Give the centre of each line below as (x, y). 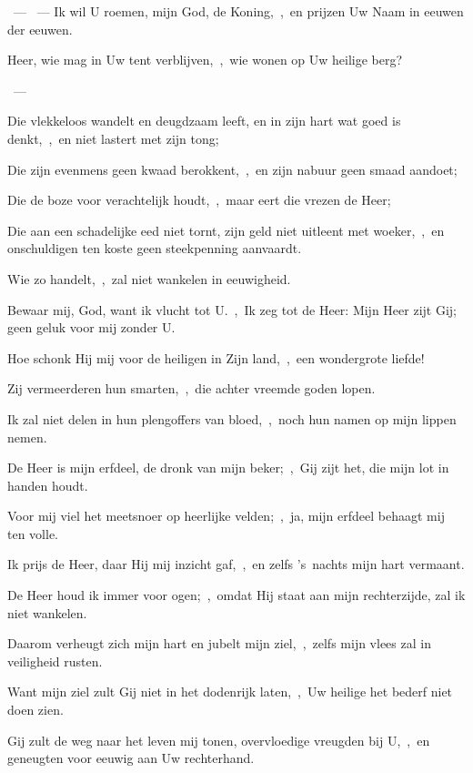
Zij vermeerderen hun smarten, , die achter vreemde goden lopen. (191, 388)
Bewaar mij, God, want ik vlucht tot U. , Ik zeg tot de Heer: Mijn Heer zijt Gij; (232, 309)
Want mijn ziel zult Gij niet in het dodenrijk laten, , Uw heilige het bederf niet (230, 692)
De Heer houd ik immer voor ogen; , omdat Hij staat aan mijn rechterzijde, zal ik (236, 595)
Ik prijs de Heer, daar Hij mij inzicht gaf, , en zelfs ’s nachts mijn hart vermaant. (236, 564)
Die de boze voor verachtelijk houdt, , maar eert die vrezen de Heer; (199, 200)
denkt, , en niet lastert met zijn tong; (113, 138)
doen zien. (35, 710)
